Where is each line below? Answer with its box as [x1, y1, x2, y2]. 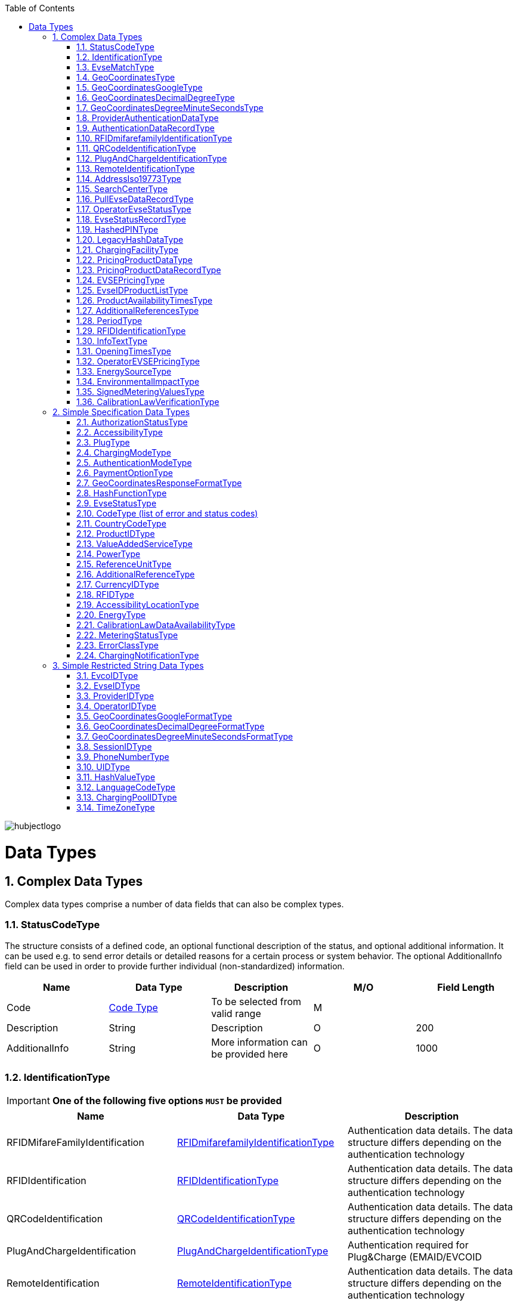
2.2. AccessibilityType [76, 427, 163, 437]
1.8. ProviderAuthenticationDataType [76, 113, 219, 123]
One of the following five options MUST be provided [52, 1095, 282, 1107]
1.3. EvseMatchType [76, 62, 154, 72]
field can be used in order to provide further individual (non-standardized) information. [5, 960, 345, 971]
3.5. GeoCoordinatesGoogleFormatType [76, 711, 233, 721]
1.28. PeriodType [76, 316, 143, 326]
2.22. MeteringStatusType [76, 630, 178, 640]
